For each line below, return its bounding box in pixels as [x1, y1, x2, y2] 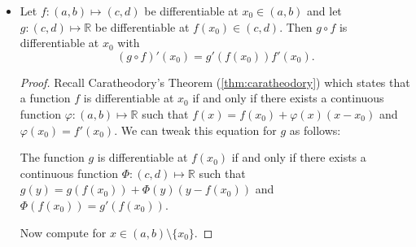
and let [307, 2, 342, 19]
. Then [279, 18, 313, 35]
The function [20, 149, 85, 166]
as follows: [289, 121, 341, 138]
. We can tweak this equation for [114, 121, 277, 138]
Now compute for [20, 223, 107, 240]
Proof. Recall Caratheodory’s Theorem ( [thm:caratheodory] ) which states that [20, 73, 410, 90]
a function [20, 89, 71, 106]
